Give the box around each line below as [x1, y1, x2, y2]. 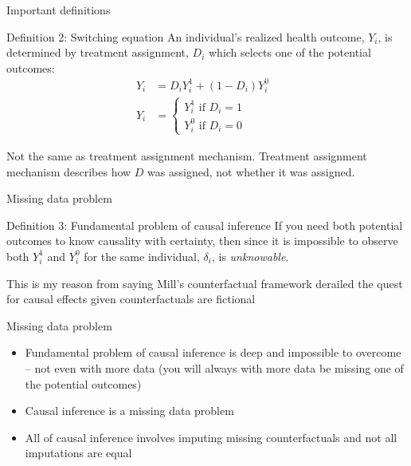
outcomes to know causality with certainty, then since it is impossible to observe [6, 232, 398, 249]
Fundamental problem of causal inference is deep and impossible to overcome [25, 344, 401, 361]
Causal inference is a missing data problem [25, 402, 234, 419]
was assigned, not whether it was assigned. [147, 163, 355, 180]
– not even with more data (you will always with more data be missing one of [25, 359, 404, 376]
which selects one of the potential [208, 44, 371, 61]
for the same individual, [84, 247, 200, 264]
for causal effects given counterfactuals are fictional [6, 290, 256, 307]
